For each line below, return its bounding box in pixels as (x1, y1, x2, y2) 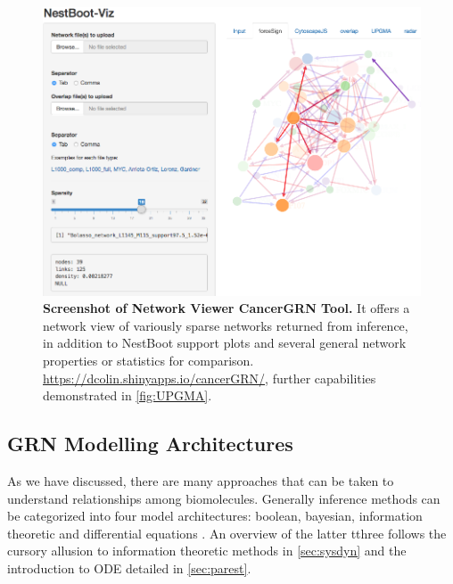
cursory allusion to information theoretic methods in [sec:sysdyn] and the (7, 541, 407, 560)
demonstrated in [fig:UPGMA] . (43, 386, 212, 405)
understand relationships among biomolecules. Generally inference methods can (7, 489, 441, 507)
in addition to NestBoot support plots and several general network (43, 333, 407, 352)
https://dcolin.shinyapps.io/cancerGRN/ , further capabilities (43, 368, 376, 387)
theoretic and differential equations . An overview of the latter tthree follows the (7, 523, 447, 542)
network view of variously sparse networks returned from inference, (43, 316, 408, 334)
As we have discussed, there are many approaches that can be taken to (7, 472, 394, 490)
